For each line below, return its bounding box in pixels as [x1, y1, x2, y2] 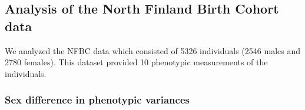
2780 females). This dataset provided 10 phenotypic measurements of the [5, 56, 268, 68]
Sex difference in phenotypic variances [5, 92, 190, 107]
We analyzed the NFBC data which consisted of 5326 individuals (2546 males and [5, 44, 300, 56]
